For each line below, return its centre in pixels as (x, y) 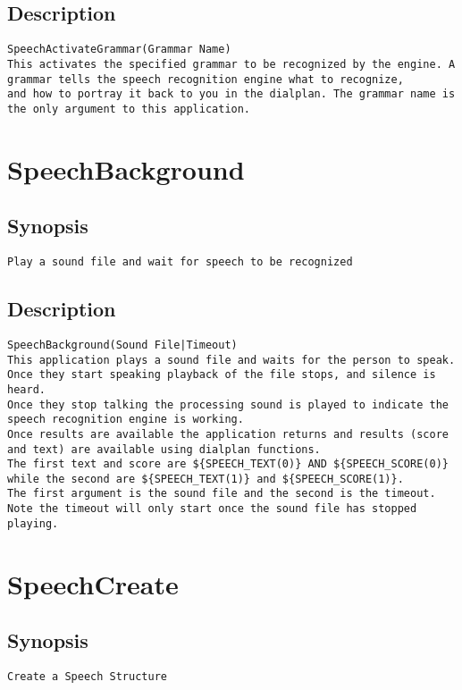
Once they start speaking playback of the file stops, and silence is (222, 375)
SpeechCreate (93, 583)
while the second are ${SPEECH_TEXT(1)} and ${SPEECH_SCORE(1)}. (206, 479)
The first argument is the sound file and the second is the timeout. (222, 494)
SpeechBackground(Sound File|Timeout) (122, 345)
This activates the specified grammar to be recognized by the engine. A (231, 64)
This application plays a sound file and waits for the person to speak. (231, 360)
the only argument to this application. (129, 109)
